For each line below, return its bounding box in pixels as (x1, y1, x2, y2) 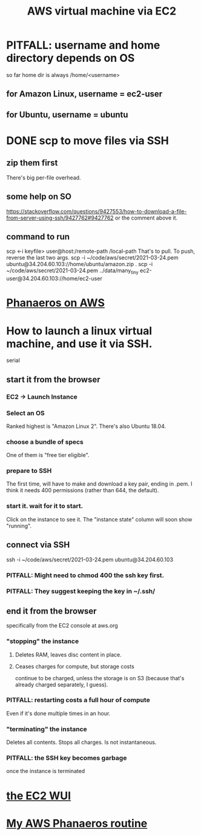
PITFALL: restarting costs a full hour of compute (6, 696, 150, 704)
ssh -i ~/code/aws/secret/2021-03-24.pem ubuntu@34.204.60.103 (6, 556, 174, 563)
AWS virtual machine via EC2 (27, 4, 177, 18)
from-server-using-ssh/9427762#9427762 (6, 214, 114, 221)
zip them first (6, 158, 58, 168)
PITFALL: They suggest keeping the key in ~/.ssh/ (6, 587, 156, 595)
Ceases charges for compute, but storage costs (15, 663, 134, 670)
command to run (6, 232, 70, 242)
